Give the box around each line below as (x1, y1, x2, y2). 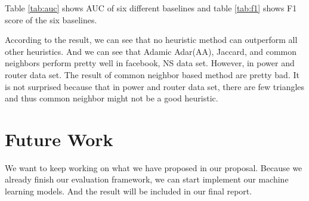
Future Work (5, 126, 113, 151)
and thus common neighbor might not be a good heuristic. (5, 92, 218, 104)
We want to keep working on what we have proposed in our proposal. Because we (5, 161, 302, 174)
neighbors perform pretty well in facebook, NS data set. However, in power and (5, 57, 295, 69)
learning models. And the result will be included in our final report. (5, 185, 252, 197)
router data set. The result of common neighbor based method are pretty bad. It (5, 68, 299, 81)
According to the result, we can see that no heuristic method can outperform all (5, 33, 298, 46)
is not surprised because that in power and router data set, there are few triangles (5, 80, 305, 92)
